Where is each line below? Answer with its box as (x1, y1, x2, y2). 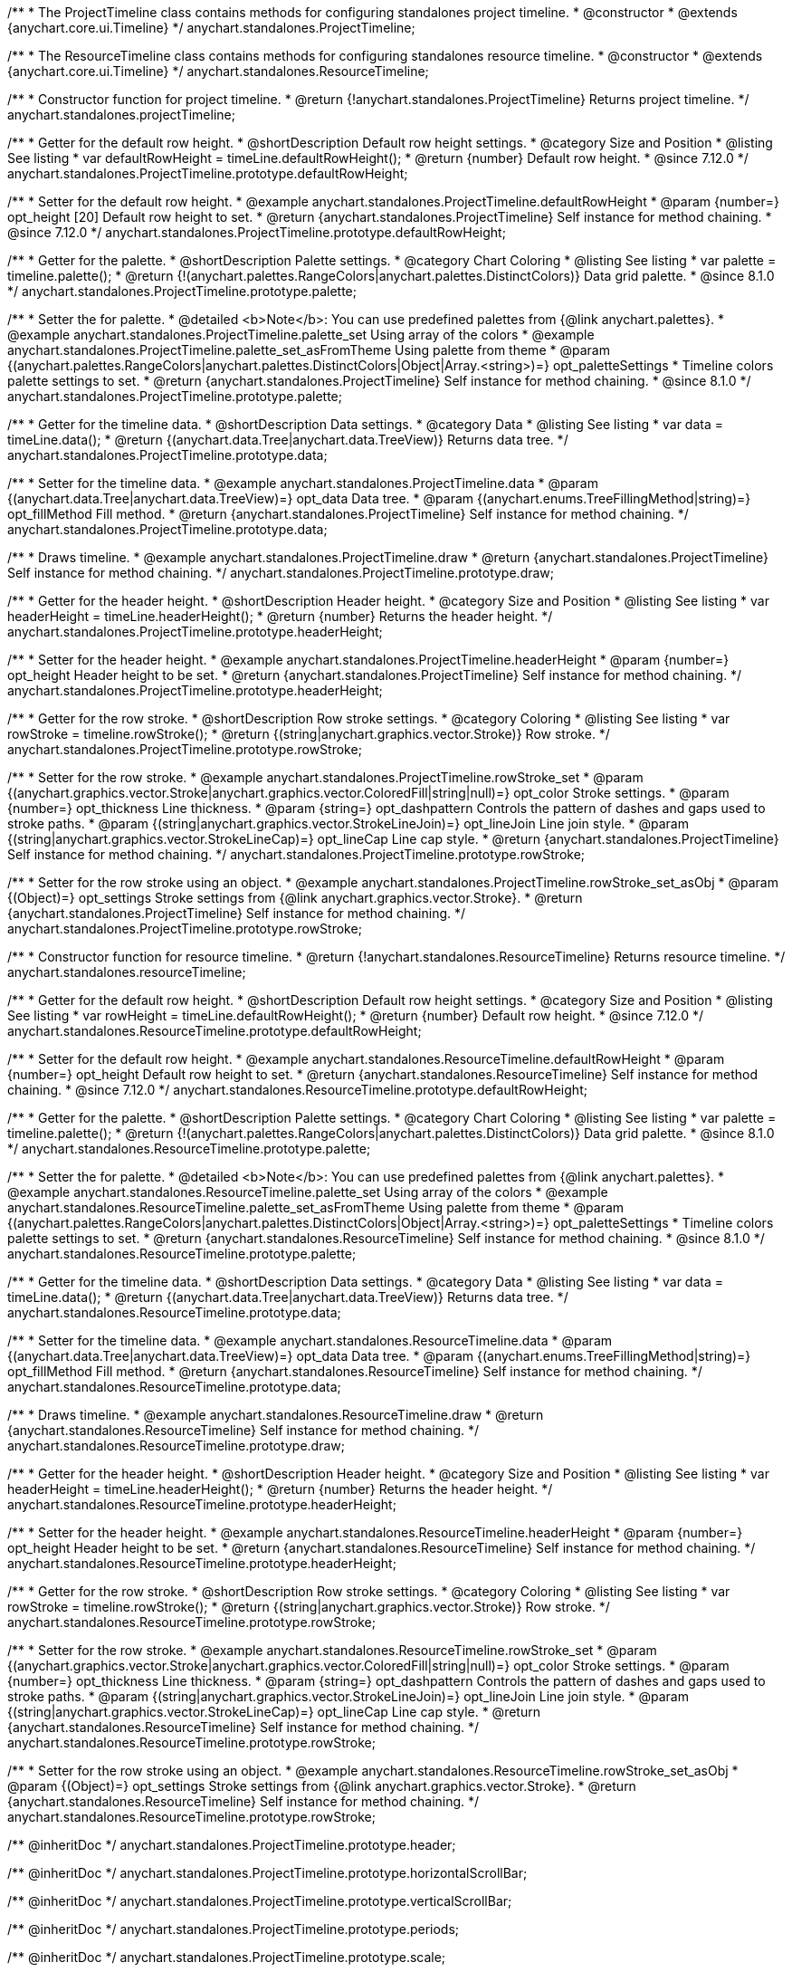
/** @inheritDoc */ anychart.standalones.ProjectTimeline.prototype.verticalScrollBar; (7, 1893, 512, 1909)
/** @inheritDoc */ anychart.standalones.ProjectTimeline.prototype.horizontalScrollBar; (7, 1865, 528, 1881)
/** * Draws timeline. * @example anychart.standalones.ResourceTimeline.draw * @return (7, 1407, 544, 1422)
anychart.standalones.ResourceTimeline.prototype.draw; (7, 1438, 345, 1453)
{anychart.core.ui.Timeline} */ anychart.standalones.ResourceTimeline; (7, 63, 429, 79)
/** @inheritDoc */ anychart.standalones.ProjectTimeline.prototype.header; (7, 1837, 456, 1852)
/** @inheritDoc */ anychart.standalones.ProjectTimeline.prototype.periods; (7, 1921, 460, 1937)
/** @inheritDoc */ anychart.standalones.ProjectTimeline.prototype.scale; (7, 1949, 446, 1965)
